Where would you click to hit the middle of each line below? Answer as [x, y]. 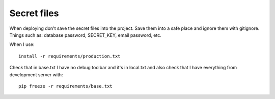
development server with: [36, 75]
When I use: [22, 44]
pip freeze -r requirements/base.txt [66, 86]
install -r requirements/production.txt [70, 56]
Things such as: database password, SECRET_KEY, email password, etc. [85, 35]
